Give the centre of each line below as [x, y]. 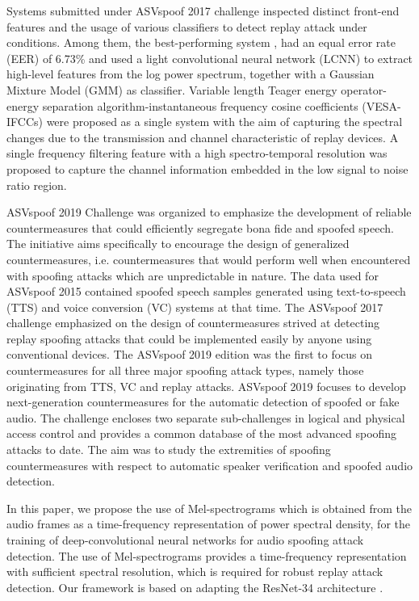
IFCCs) [25, 122]
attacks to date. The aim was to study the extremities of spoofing [169, 450]
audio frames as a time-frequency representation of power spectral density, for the [208, 524]
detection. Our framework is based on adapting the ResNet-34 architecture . [195, 587]
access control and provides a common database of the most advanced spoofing [202, 433]
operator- [364, 89]
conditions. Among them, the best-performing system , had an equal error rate [201, 42]
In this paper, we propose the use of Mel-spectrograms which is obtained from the [209, 508]
